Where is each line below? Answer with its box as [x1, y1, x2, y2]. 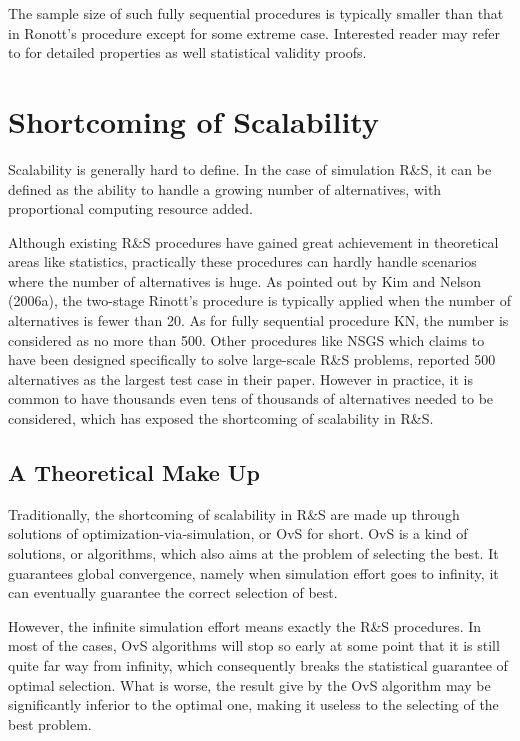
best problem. [8, 713, 92, 734]
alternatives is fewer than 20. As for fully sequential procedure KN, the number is [8, 310, 509, 331]
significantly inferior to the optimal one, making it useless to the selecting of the [8, 694, 499, 715]
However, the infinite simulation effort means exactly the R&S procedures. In [8, 615, 482, 636]
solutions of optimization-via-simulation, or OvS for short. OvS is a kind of [8, 523, 468, 544]
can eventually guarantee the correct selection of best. [8, 582, 338, 603]
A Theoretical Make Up [8, 457, 260, 488]
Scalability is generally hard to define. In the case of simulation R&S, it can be [8, 158, 492, 179]
